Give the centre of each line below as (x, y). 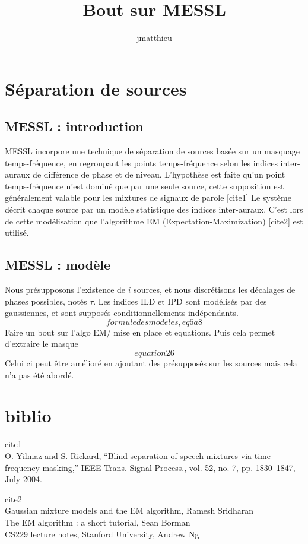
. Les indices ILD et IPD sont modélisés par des (180, 301)
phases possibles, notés (46, 301)
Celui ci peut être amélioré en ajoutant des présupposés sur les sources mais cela (151, 363)
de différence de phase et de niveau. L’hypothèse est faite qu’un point (159, 174)
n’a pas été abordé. (39, 374)
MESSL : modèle (58, 265)
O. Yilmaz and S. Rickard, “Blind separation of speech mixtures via (128, 455)
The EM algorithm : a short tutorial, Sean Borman (98, 522)
